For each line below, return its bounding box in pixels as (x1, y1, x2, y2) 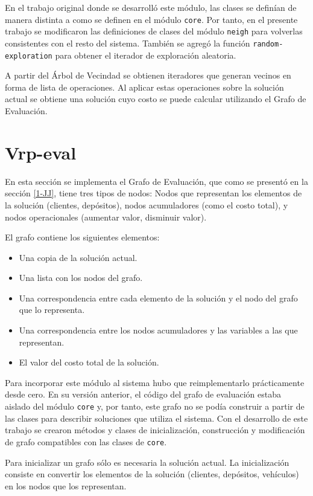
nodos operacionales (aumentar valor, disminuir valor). (5, 210, 207, 223)
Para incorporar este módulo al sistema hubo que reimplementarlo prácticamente (5, 376, 305, 388)
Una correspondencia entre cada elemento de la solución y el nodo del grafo (19, 291, 298, 304)
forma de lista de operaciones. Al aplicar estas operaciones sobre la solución (5, 80, 284, 93)
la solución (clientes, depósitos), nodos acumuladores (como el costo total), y (5, 198, 288, 211)
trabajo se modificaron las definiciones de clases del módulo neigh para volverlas (5, 25, 303, 37)
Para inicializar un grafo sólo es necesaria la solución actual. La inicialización (5, 456, 289, 468)
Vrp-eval (5, 140, 77, 164)
